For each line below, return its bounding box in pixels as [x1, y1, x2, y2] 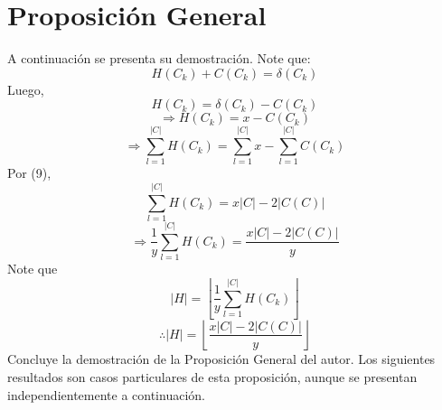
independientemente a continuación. [7, 385, 205, 404]
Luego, [7, 79, 44, 98]
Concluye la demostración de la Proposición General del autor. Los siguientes [7, 349, 436, 368]
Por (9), [7, 163, 52, 182]
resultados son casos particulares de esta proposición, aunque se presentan [7, 368, 418, 387]
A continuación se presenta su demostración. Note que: [7, 49, 311, 68]
